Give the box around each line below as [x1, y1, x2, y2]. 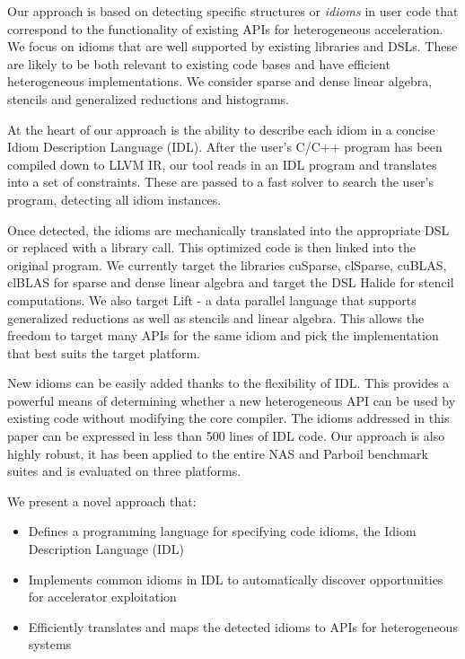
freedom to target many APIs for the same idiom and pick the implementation [7, 326, 439, 345]
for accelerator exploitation [28, 587, 177, 606]
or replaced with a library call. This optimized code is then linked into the [7, 238, 416, 257]
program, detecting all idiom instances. [7, 189, 222, 208]
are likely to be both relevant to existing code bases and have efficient [7, 54, 390, 73]
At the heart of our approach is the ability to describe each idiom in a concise [7, 119, 435, 138]
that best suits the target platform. [7, 343, 200, 362]
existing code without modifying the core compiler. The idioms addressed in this [7, 409, 450, 427]
